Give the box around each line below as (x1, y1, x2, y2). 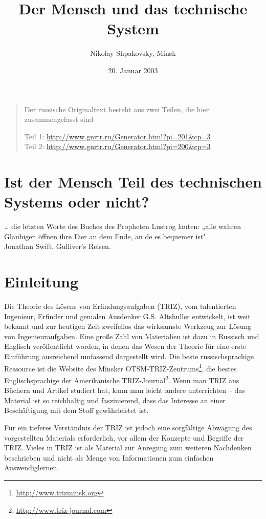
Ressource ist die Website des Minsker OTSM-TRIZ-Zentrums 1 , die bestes (4, 361, 237, 373)
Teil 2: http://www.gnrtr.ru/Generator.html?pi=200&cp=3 (24, 141, 211, 152)
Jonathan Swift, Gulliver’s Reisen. (4, 241, 111, 252)
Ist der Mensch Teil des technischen (4, 171, 262, 192)
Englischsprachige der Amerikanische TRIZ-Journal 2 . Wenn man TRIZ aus (4, 373, 239, 385)
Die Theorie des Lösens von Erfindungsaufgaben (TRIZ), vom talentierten (4, 301, 236, 312)
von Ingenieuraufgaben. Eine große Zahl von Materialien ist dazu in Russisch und (4, 330, 259, 341)
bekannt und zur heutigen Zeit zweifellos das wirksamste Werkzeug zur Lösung (4, 321, 252, 331)
